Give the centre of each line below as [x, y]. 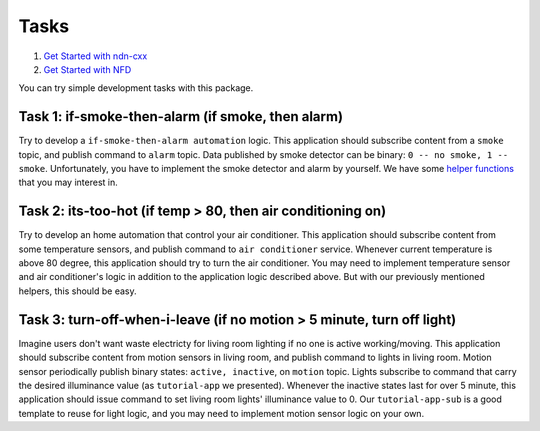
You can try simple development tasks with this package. [136, 88]
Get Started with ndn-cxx [95, 56]
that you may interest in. [68, 182]
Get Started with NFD [87, 69]
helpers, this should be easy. [77, 291]
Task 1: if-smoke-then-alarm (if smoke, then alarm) [181, 116]
